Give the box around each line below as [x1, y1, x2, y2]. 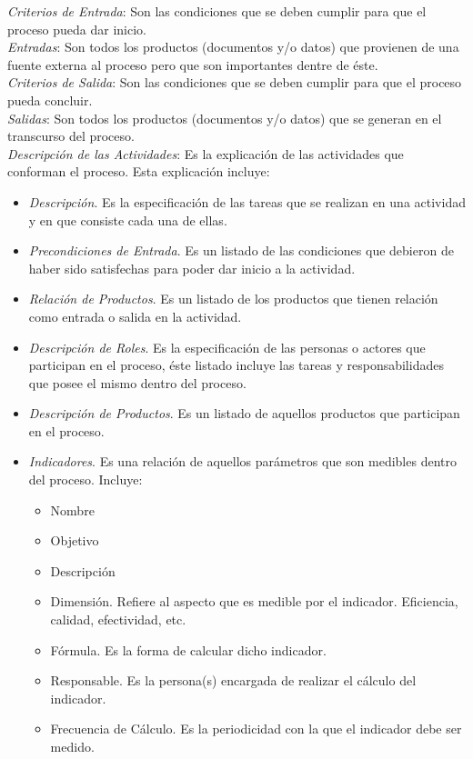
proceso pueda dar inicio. [7, 19, 147, 38]
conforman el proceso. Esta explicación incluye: [7, 162, 270, 181]
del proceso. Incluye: [28, 470, 143, 489]
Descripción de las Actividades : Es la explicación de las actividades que [7, 144, 404, 163]
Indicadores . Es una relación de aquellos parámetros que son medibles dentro [28, 452, 457, 471]
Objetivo [50, 531, 99, 550]
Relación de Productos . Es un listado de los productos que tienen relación [28, 289, 438, 308]
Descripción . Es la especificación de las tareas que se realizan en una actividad [28, 192, 466, 211]
